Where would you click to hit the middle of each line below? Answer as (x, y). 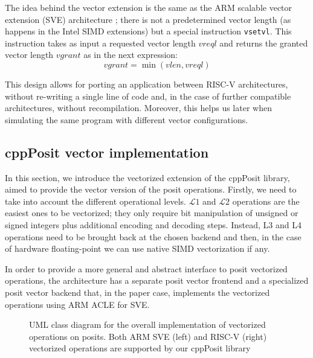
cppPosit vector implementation (107, 152)
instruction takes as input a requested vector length (100, 43)
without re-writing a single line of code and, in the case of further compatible (148, 96)
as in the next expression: (131, 55)
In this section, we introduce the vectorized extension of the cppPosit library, (147, 177)
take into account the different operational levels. (95, 201)
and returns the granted (264, 43)
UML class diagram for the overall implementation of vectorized (147, 324)
